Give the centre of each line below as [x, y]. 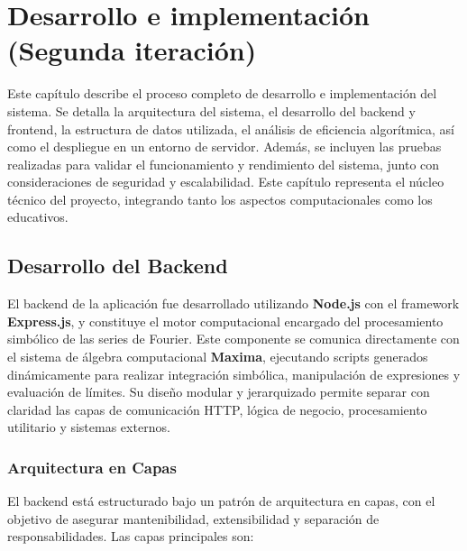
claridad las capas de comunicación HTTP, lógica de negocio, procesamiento [217, 409]
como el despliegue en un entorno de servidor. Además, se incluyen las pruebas [224, 147]
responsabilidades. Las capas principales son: [131, 536]
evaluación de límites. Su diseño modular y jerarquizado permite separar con [219, 392]
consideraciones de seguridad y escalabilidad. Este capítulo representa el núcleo [226, 182]
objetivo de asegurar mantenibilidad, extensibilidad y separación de [193, 518]
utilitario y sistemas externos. [89, 427]
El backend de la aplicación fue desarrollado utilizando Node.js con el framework [233, 303]
